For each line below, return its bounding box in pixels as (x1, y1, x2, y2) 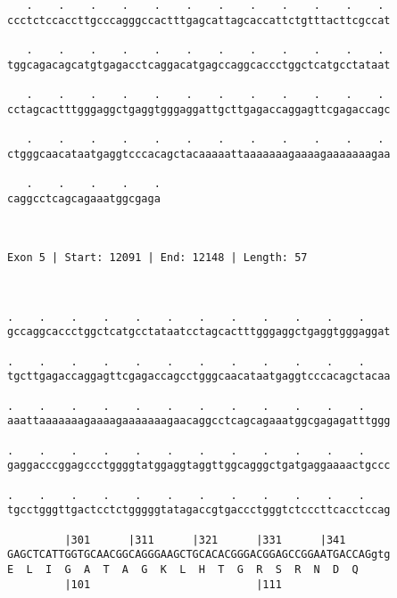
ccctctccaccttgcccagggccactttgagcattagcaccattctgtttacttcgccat (7, 13, 391, 27)
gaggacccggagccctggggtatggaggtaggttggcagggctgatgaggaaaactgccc (7, 459, 391, 472)
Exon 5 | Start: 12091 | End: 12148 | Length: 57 (7, 251, 308, 265)
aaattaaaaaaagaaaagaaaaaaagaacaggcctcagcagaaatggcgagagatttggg (7, 414, 391, 428)
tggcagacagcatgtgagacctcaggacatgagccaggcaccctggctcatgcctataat (7, 58, 391, 71)
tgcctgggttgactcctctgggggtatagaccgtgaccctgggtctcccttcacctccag (7, 504, 391, 517)
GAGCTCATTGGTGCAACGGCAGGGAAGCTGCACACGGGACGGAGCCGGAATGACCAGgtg (7, 548, 391, 561)
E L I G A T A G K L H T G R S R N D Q (7, 562, 359, 576)
